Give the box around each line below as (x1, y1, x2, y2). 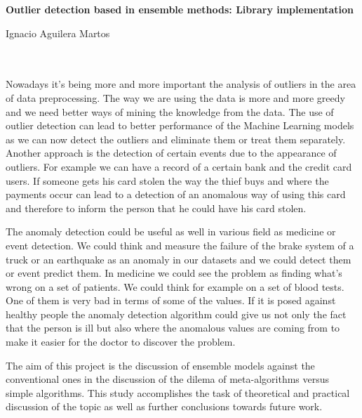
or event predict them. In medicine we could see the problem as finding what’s (6, 266, 342, 280)
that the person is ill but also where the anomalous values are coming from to (6, 320, 340, 335)
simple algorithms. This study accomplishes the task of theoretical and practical (6, 385, 350, 400)
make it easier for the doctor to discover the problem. (6, 334, 236, 349)
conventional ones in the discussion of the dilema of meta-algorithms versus (6, 372, 330, 386)
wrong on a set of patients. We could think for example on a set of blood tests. (6, 279, 344, 294)
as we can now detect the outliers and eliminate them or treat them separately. (6, 131, 346, 146)
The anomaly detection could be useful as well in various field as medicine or (6, 224, 336, 239)
